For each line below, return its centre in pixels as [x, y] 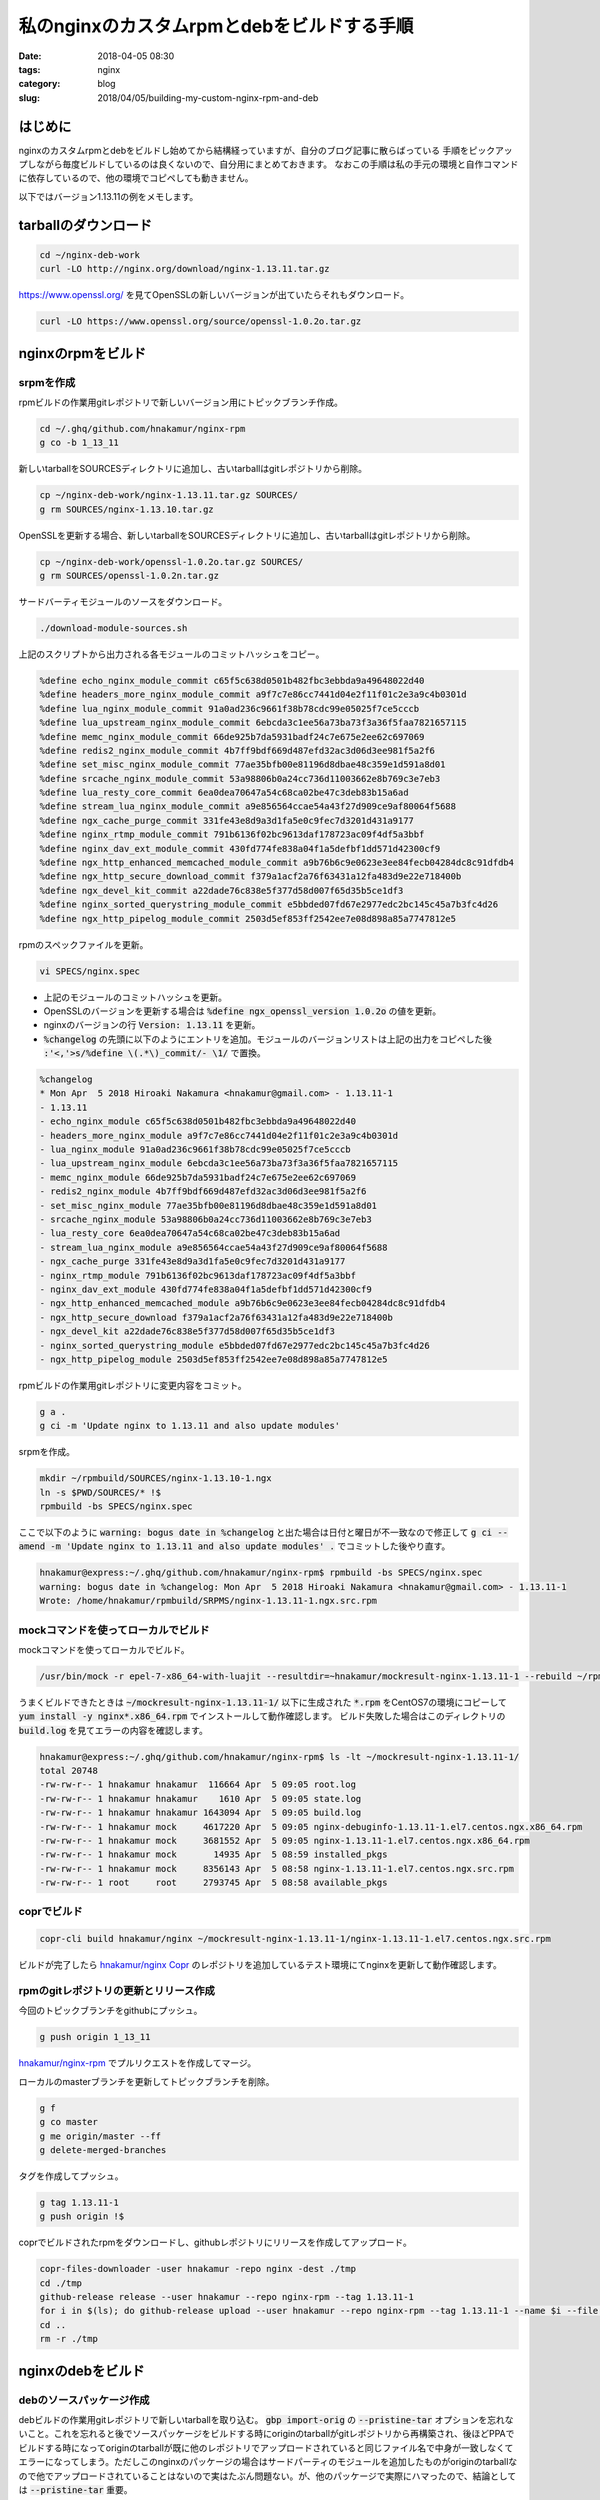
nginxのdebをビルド [81, 2370]
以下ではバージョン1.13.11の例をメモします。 [108, 196]
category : [39, 84]
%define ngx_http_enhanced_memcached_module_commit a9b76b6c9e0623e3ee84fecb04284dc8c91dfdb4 [277, 863]
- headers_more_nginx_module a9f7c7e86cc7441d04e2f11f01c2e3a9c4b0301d [219, 1135]
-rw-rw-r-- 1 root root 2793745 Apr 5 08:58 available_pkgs [213, 1883]
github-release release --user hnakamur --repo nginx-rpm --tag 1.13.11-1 [227, 2297]
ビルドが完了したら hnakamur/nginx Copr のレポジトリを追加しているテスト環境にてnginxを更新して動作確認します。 [260, 1965]
